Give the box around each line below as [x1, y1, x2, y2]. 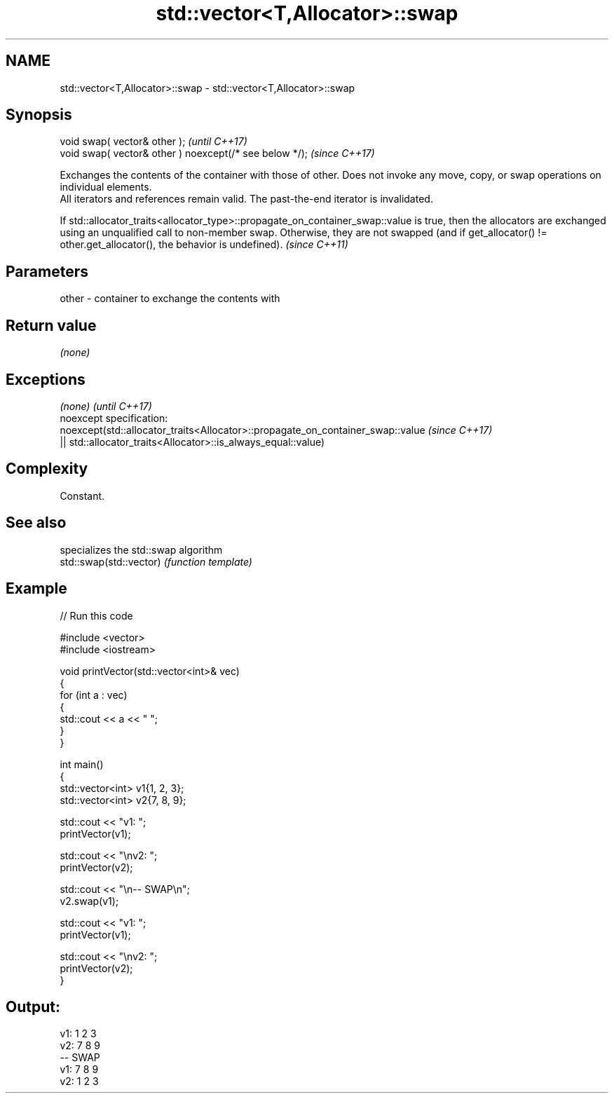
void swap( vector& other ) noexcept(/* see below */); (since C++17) [60, 147, 375, 160]
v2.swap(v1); [60, 894, 119, 907]
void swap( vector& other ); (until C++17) [60, 135, 247, 148]
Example [6, 580, 67, 598]
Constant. [60, 489, 105, 502]
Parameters [6, 262, 88, 280]
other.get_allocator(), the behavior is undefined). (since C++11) [60, 238, 348, 251]
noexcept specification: [60, 411, 168, 424]
